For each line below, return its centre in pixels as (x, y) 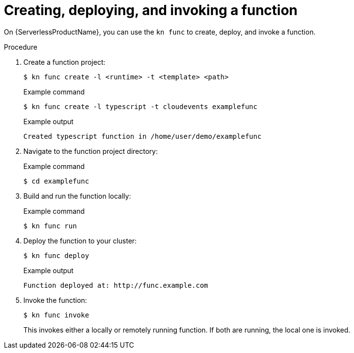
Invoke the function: (55, 300)
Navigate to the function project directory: (91, 151)
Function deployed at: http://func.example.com (116, 285)
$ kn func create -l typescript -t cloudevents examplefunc (140, 106)
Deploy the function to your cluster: (80, 241)
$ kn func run (50, 226)
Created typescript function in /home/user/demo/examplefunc (142, 136)
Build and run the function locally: (77, 196)
